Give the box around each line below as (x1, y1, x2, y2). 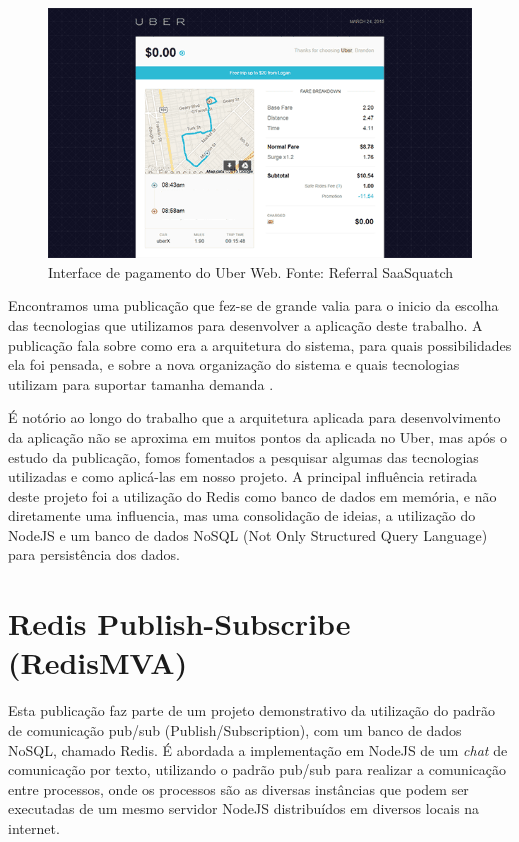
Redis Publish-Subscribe (8, 603, 351, 644)
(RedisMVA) (8, 642, 188, 683)
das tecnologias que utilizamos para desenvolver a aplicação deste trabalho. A (8, 314, 483, 335)
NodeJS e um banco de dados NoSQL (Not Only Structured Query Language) (8, 524, 488, 545)
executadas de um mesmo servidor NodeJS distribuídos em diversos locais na (8, 798, 480, 819)
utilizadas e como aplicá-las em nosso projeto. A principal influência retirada (8, 466, 478, 487)
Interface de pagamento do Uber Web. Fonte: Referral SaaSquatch (48, 261, 454, 282)
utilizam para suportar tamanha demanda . (8, 373, 274, 394)
